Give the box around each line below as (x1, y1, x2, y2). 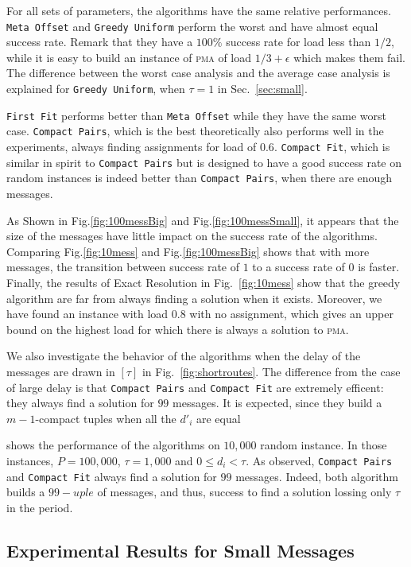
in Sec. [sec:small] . (217, 80, 308, 97)
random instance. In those (260, 437, 387, 453)
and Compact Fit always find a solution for (6, 468, 217, 484)
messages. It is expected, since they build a (173, 394, 382, 411)
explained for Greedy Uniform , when (6, 80, 185, 97)
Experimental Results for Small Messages (6, 538, 355, 562)
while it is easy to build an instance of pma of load (6, 49, 252, 65)
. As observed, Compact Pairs (246, 452, 393, 468)
